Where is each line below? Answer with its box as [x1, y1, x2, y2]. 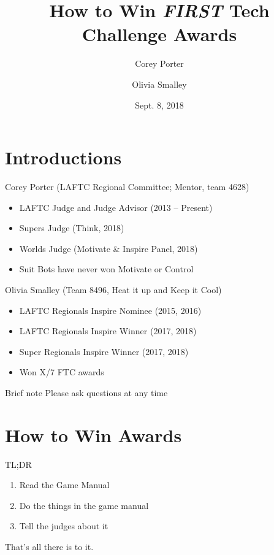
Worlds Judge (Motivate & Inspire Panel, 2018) [19, 242, 198, 255]
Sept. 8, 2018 [135, 98, 184, 111]
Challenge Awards [82, 21, 237, 47]
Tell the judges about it [19, 519, 108, 532]
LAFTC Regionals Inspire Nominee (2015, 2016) [19, 304, 202, 316]
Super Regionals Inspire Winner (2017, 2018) [19, 345, 189, 358]
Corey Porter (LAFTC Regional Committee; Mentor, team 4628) [5, 180, 249, 193]
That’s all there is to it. [5, 540, 94, 553]
